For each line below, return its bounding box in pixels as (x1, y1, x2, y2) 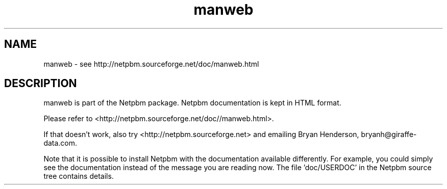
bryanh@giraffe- (361, 130, 417, 139)
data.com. (43, 139, 78, 148)
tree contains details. (43, 172, 114, 181)
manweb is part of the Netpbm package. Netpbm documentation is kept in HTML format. (43, 98, 341, 107)
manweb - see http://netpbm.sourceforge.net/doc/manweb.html (43, 59, 259, 68)
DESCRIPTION (4, 77, 77, 90)
